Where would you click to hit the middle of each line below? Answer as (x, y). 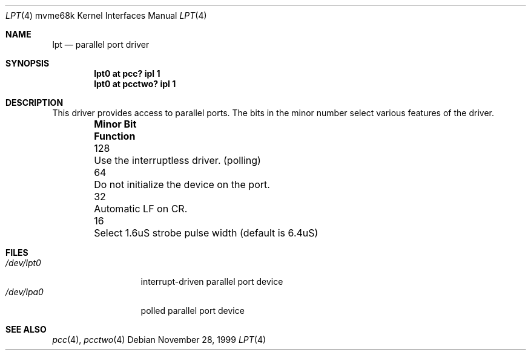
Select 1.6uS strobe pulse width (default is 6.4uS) (206, 233)
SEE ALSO (26, 329)
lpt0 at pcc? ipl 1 (127, 73)
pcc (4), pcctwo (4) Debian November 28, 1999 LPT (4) (159, 340)
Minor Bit (115, 124)
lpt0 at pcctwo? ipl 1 (135, 84)
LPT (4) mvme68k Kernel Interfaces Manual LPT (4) (106, 15)
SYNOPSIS (28, 63)
